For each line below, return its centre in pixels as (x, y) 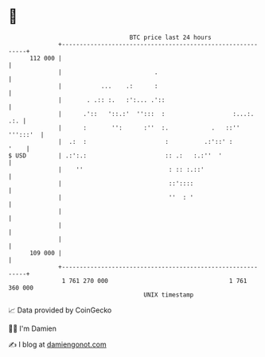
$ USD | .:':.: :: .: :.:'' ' (115, 155)
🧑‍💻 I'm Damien (33, 328)
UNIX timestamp (169, 295)
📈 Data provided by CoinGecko (60, 310)
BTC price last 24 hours (171, 37)
